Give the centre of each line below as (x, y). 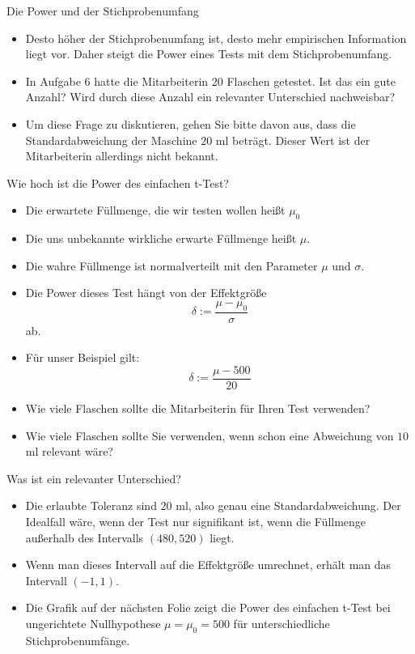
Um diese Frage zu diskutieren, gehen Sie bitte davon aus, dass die (191, 123)
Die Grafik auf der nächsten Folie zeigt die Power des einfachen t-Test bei (208, 607)
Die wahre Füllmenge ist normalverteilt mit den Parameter (172, 265)
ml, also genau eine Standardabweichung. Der (288, 505)
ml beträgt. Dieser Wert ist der (293, 140)
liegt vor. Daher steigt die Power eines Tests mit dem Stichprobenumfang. (209, 54)
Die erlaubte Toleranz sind (91, 505)
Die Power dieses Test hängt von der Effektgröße (146, 293)
